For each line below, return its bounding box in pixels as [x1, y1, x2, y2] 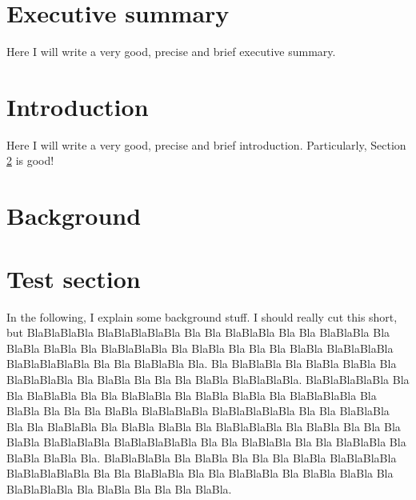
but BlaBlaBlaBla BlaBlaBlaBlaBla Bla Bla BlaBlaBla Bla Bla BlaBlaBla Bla [6, 324, 390, 341]
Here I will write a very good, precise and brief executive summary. [6, 43, 336, 60]
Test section [6, 262, 141, 294]
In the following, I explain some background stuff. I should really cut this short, [6, 308, 398, 325]
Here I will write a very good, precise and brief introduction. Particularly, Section [6, 136, 406, 153]
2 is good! [6, 152, 54, 169]
